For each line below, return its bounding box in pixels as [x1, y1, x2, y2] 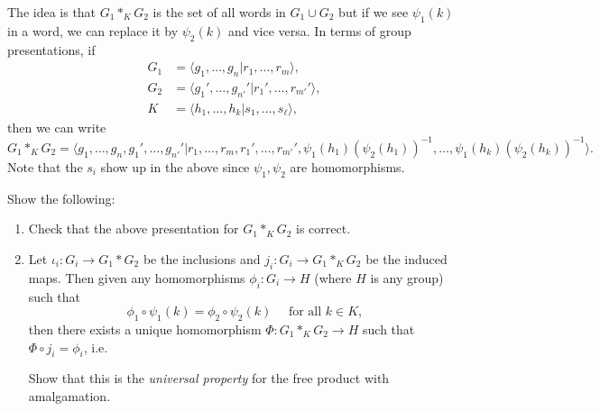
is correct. [296, 219, 351, 238]
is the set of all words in [152, 3, 286, 21]
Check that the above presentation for [28, 219, 239, 238]
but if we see [338, 3, 409, 21]
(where [314, 268, 352, 287]
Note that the [7, 157, 83, 176]
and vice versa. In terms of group [227, 21, 411, 40]
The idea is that [7, 3, 97, 21]
